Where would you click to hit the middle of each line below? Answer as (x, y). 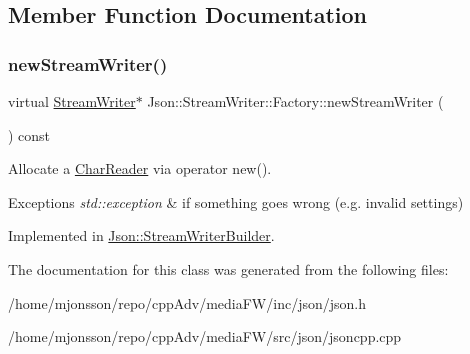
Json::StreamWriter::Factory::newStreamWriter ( (295, 101)
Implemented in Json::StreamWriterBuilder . (141, 235)
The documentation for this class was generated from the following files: (228, 268)
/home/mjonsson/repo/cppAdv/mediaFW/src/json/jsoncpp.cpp (205, 336)
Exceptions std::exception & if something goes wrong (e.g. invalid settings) (236, 201)
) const (29, 134)
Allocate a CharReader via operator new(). (140, 168)
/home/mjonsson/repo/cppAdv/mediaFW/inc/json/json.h (187, 302)
